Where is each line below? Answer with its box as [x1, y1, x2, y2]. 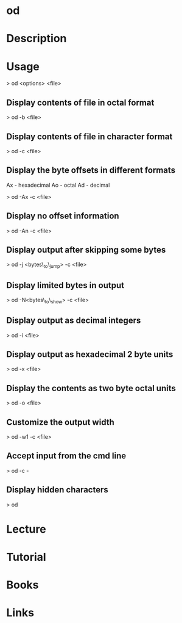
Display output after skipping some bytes [6, 245, 166, 255]
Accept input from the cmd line [6, 451, 127, 461]
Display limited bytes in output [6, 280, 125, 290]
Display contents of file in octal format [6, 97, 155, 107]
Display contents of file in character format [6, 131, 173, 142]
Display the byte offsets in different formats [6, 165, 176, 176]
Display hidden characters [6, 484, 108, 495]
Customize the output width [6, 417, 114, 427]
